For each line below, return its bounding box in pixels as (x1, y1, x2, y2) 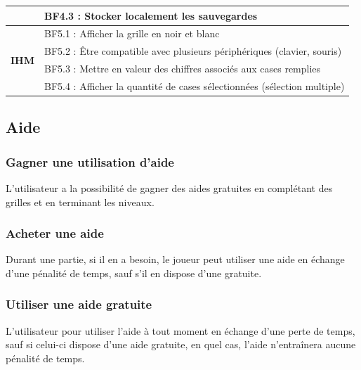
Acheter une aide (6, 224, 104, 242)
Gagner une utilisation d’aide (6, 153, 174, 170)
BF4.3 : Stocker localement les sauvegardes (44, 8, 258, 23)
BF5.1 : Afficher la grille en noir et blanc (44, 26, 220, 41)
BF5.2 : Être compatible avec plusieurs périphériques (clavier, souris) (44, 44, 342, 58)
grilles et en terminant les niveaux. (6, 194, 155, 209)
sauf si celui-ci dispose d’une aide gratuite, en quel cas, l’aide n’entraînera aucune (6, 337, 356, 352)
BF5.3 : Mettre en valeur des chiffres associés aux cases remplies (44, 61, 321, 76)
